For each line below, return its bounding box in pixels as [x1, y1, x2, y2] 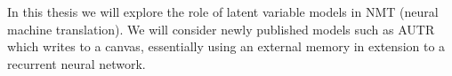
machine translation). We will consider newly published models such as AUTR [7, 19, 435, 38]
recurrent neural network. [7, 54, 146, 72]
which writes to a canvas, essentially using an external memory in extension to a [7, 37, 446, 56]
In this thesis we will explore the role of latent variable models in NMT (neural [7, 3, 439, 20]
